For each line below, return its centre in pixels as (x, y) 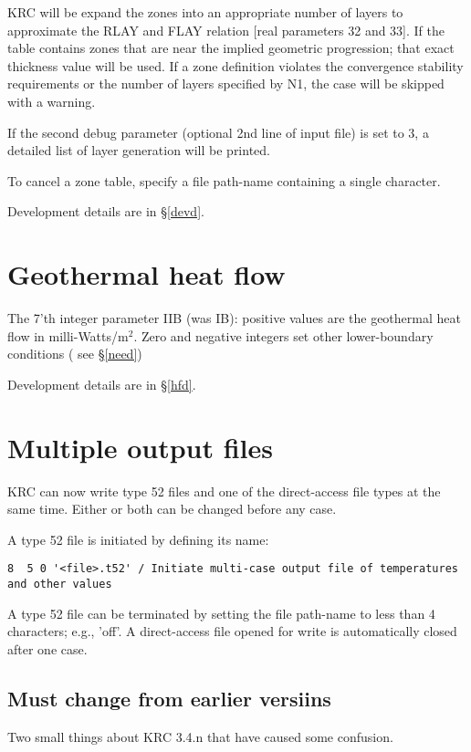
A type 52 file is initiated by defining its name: (138, 539)
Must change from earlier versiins (169, 698)
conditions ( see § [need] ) (75, 354)
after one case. (47, 648)
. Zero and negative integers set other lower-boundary (283, 335)
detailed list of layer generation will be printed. (139, 150)
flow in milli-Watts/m (68, 335)
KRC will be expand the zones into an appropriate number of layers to (205, 12)
